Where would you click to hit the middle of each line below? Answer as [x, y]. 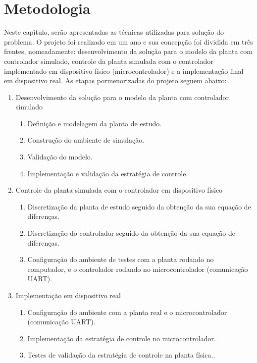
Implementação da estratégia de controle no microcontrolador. [122, 338]
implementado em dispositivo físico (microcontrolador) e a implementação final [124, 71]
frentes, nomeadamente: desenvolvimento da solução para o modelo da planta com [128, 51]
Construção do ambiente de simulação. [86, 140]
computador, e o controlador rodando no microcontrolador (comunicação [138, 269]
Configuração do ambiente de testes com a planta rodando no [121, 259]
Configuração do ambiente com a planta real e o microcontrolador [127, 312]
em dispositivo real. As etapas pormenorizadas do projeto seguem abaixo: [115, 80]
